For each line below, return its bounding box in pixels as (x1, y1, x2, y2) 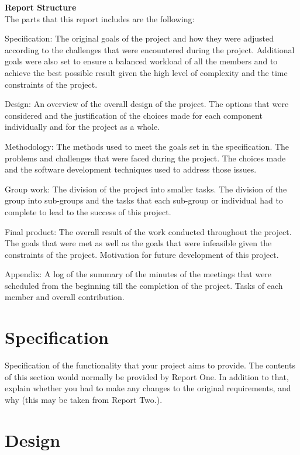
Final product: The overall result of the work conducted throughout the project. (5, 225, 292, 237)
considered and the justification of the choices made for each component (5, 109, 263, 121)
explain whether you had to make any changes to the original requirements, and (5, 382, 291, 394)
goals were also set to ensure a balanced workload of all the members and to (5, 55, 278, 67)
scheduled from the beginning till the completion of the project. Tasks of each (5, 279, 283, 291)
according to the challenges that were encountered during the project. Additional (5, 43, 295, 56)
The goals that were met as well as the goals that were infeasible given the (5, 237, 272, 249)
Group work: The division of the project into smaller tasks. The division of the (5, 182, 287, 195)
